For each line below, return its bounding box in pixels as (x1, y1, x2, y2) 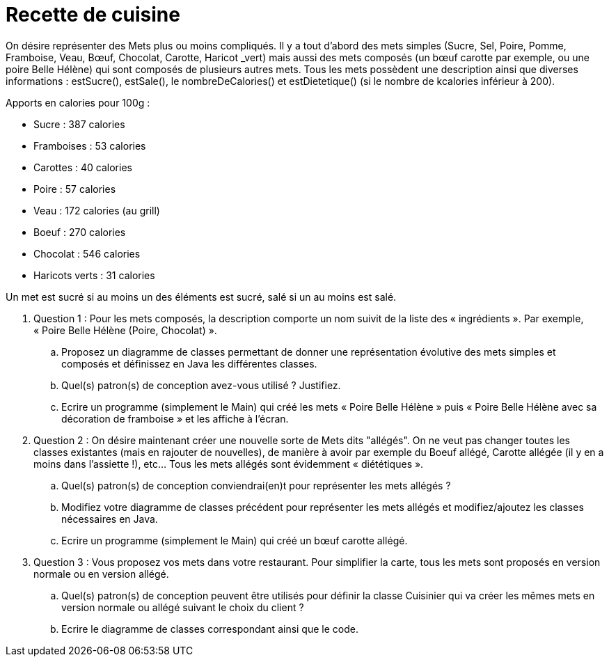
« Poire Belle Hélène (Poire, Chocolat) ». (33, 324, 217, 336)
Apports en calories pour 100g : (6, 96, 150, 109)
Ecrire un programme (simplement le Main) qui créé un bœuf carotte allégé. (61, 534, 408, 546)
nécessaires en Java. (61, 512, 158, 525)
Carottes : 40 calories (33, 161, 132, 173)
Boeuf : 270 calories (33, 226, 126, 238)
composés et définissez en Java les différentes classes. (61, 357, 317, 370)
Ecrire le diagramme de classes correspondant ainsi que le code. (61, 622, 358, 635)
